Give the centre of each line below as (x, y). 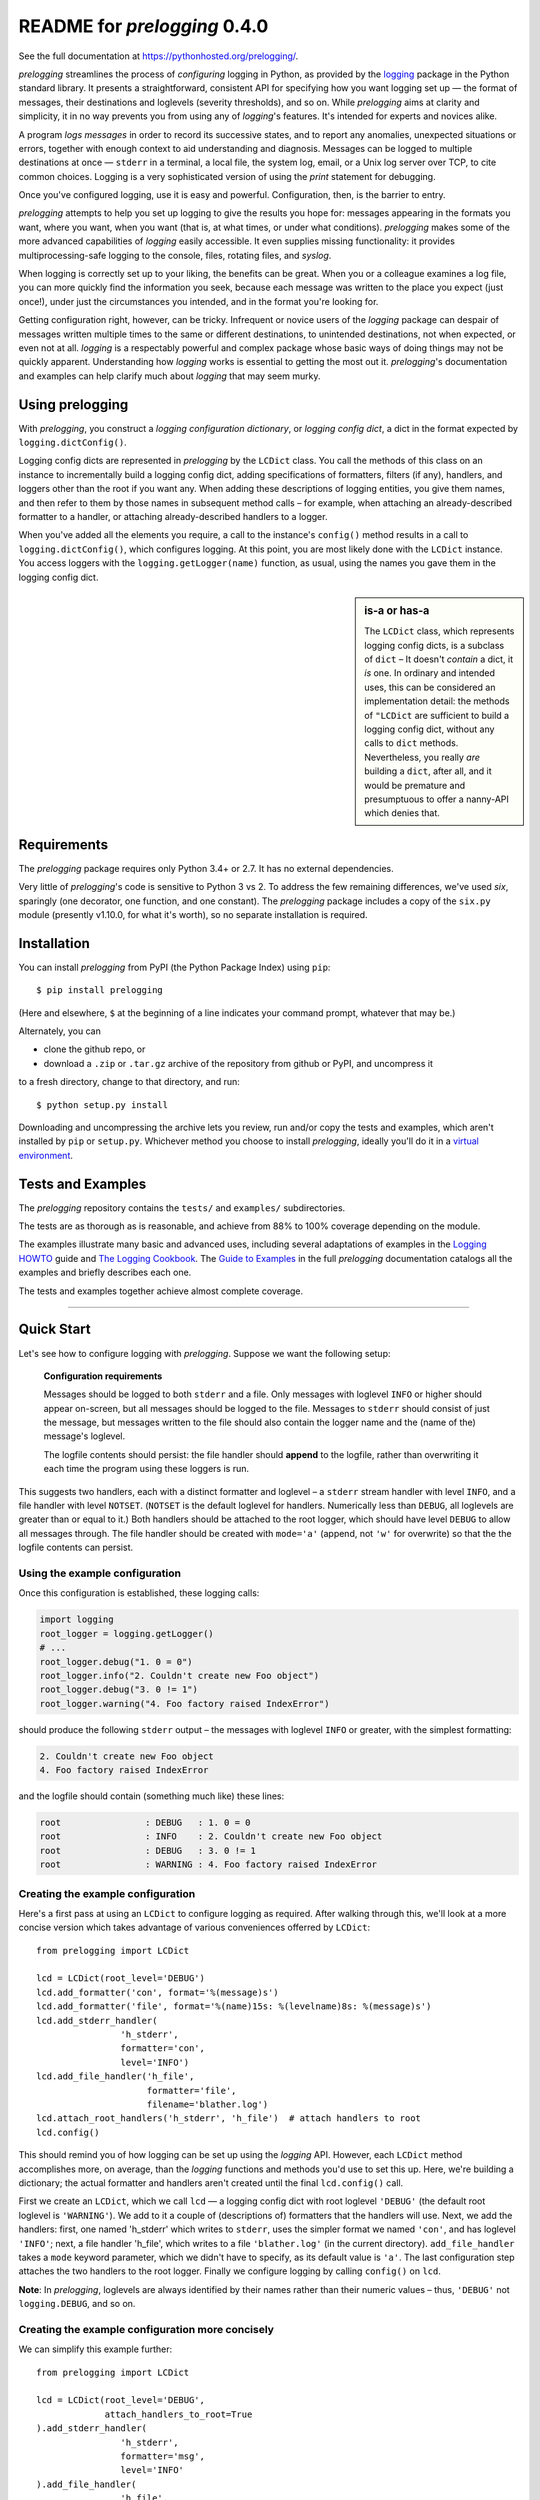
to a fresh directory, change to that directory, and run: (129, 1082)
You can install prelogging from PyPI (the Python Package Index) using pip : (174, 967)
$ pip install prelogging (100, 990)
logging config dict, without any (429, 729)
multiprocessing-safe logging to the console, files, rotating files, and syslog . (175, 255)
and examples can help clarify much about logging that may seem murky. (169, 376)
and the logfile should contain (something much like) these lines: (151, 1796)
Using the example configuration (100, 1573)
